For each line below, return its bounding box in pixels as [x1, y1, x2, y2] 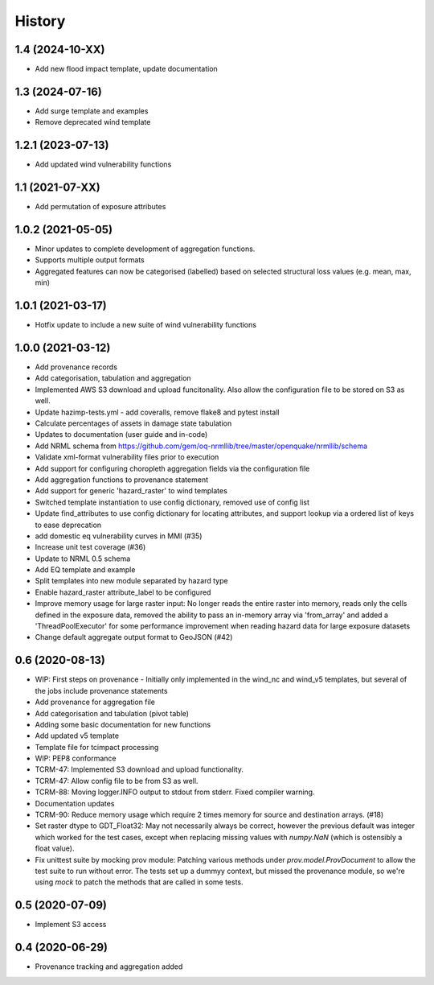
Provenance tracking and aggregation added [35, 962, 183, 971]
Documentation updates [35, 798, 115, 808]
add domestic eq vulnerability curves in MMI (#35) [35, 531, 203, 541]
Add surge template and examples [35, 105, 149, 116]
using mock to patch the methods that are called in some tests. [35, 877, 244, 887]
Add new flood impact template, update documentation [35, 64, 219, 74]
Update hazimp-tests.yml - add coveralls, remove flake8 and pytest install [35, 407, 280, 417]
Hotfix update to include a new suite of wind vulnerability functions [35, 320, 257, 330]
